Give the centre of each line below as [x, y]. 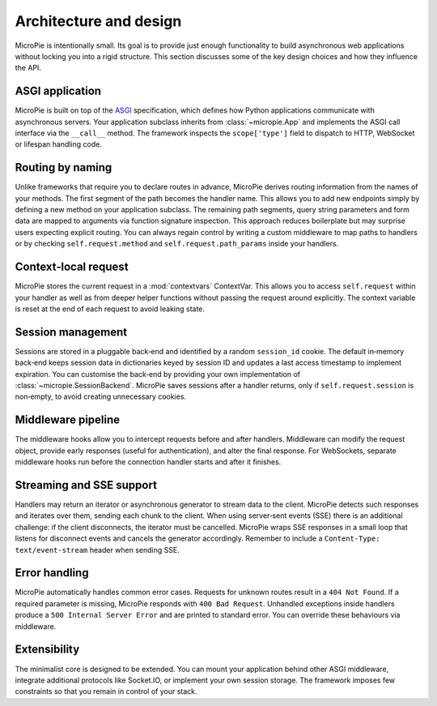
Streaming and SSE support [86, 485]
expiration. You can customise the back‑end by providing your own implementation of [158, 374]
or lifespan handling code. [59, 144]
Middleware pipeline [68, 420]
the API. [28, 68]
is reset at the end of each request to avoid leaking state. [110, 309]
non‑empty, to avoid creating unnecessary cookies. [100, 396]
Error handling [52, 573]
